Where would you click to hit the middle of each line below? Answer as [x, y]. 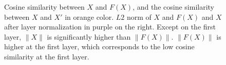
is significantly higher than [89, 36]
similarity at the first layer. [47, 56]
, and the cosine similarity [173, 7]
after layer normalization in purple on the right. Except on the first [110, 27]
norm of [139, 17]
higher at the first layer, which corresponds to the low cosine [99, 46]
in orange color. [89, 17]
